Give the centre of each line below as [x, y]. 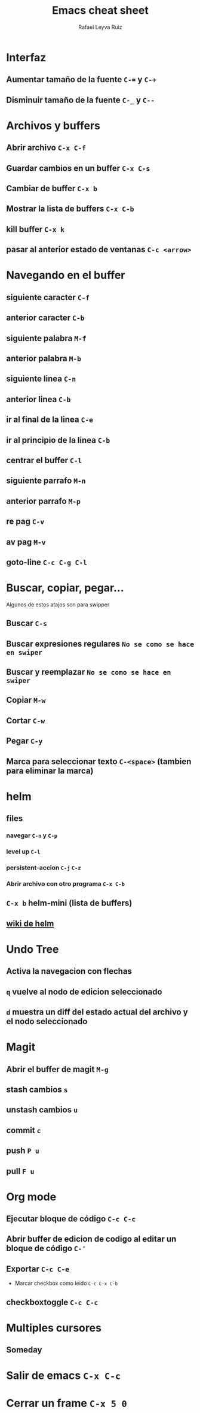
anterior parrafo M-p [43, 501]
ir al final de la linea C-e [50, 420]
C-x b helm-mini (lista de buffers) [69, 903]
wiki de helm [30, 923]
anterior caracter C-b [45, 318]
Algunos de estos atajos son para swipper [58, 604]
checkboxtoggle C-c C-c [52, 1302]
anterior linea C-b [39, 399]
